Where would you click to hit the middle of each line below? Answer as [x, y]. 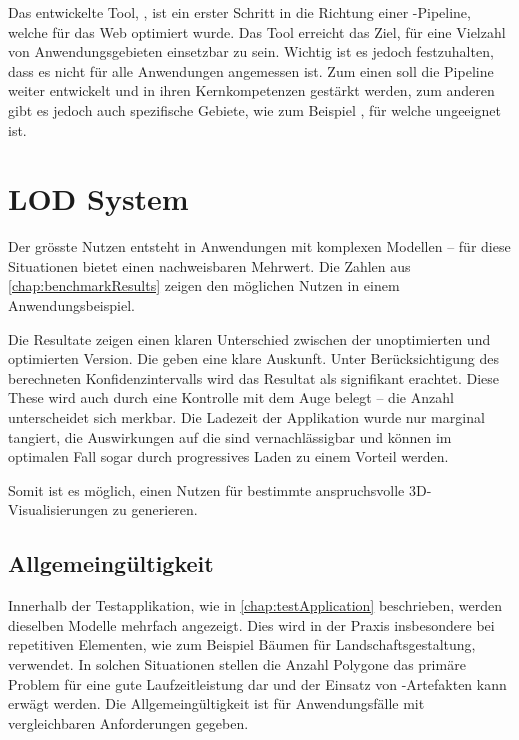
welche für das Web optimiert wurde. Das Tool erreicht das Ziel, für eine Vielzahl [257, 31]
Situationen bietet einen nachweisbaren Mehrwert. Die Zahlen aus [209, 265]
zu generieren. [155, 509]
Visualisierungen [58, 509]
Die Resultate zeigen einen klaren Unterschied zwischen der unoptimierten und [249, 338]
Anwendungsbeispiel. [71, 305]
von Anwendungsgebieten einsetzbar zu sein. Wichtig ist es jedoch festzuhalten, [251, 51]
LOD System [98, 198]
